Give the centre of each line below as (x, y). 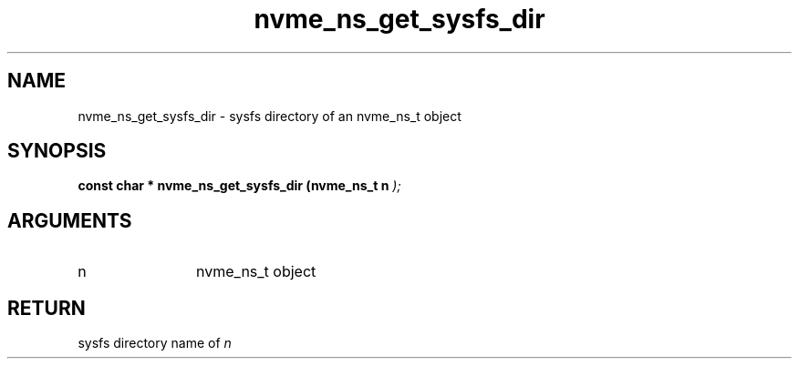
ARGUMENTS (70, 220)
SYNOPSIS (57, 151)
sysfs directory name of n (155, 343)
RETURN (47, 308)
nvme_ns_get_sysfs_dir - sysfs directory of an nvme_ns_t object (270, 116)
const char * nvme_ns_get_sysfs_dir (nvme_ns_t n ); (239, 186)
